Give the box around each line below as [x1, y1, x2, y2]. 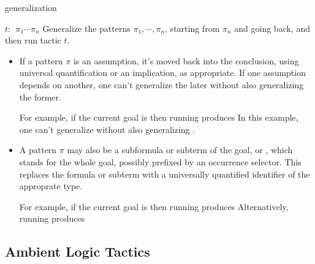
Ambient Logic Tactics [5, 242, 150, 261]
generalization [5, 1, 57, 13]
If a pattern [19, 54, 63, 67]
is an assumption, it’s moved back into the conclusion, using [73, 54, 299, 67]
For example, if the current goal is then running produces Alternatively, [19, 200, 289, 213]
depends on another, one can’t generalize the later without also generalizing [19, 78, 304, 91]
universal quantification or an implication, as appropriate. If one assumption [19, 66, 306, 79]
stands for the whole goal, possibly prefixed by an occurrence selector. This [19, 155, 302, 168]
